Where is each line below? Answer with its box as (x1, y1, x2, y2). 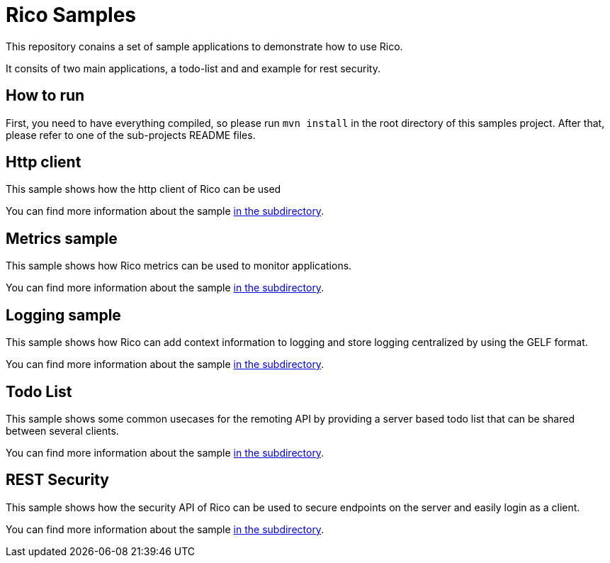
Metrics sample (6, 229, 118, 247)
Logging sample (6, 306, 121, 324)
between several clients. (6, 424, 119, 437)
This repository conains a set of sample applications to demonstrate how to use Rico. (6, 40, 403, 52)
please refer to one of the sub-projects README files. (6, 128, 256, 141)
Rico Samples (6, 3, 136, 27)
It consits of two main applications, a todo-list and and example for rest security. (6, 62, 380, 74)
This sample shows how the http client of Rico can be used (6, 183, 281, 196)
